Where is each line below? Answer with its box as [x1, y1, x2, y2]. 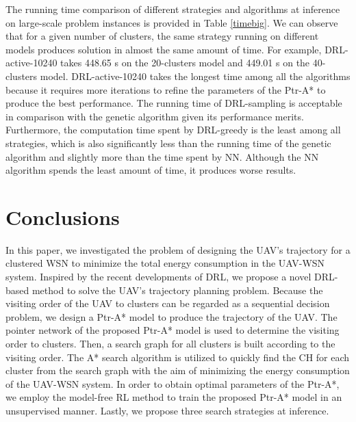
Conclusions [5, 202, 120, 230]
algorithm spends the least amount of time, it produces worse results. [5, 163, 296, 177]
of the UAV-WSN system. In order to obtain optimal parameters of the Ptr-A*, [5, 376, 340, 391]
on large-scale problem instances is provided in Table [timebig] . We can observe [5, 15, 338, 29]
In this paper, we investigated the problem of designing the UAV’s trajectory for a [5, 242, 351, 256]
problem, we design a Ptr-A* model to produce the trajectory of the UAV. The [5, 309, 338, 324]
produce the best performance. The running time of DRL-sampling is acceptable [5, 96, 342, 110]
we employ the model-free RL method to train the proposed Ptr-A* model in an [5, 390, 342, 404]
